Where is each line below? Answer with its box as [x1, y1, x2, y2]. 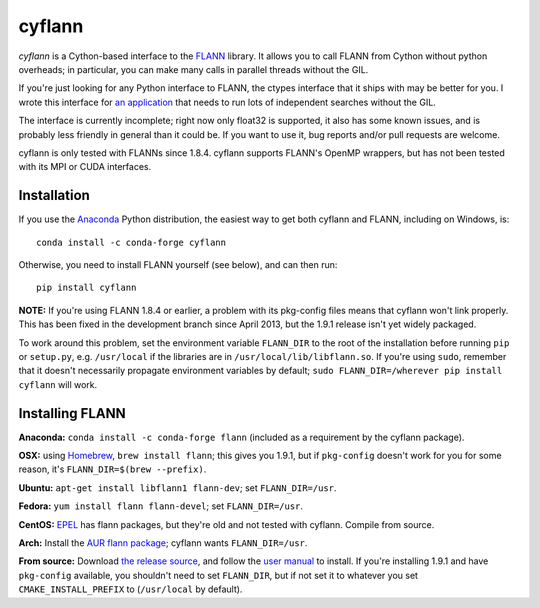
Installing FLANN [18, 405, 126, 422]
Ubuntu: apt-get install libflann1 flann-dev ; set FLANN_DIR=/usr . [18, 481, 337, 494]
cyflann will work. [18, 378, 98, 390]
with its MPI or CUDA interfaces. [18, 161, 152, 173]
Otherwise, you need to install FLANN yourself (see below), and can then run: [18, 258, 338, 270]
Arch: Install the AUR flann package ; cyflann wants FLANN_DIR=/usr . [18, 536, 308, 549]
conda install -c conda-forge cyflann [36, 236, 227, 248]
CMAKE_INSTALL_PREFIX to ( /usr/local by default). [18, 583, 243, 595]
